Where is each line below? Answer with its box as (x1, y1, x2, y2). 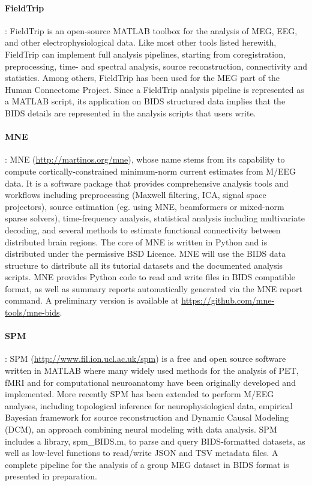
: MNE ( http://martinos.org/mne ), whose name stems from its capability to (5, 153, 285, 166)
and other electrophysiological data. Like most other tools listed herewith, (5, 36, 277, 49)
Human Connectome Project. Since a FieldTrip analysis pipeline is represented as (5, 83, 304, 95)
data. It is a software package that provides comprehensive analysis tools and (5, 176, 289, 189)
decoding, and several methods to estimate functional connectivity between (5, 223, 281, 236)
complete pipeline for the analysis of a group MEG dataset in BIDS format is (5, 458, 289, 470)
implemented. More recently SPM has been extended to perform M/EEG (5, 388, 274, 400)
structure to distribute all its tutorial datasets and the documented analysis (5, 259, 283, 271)
